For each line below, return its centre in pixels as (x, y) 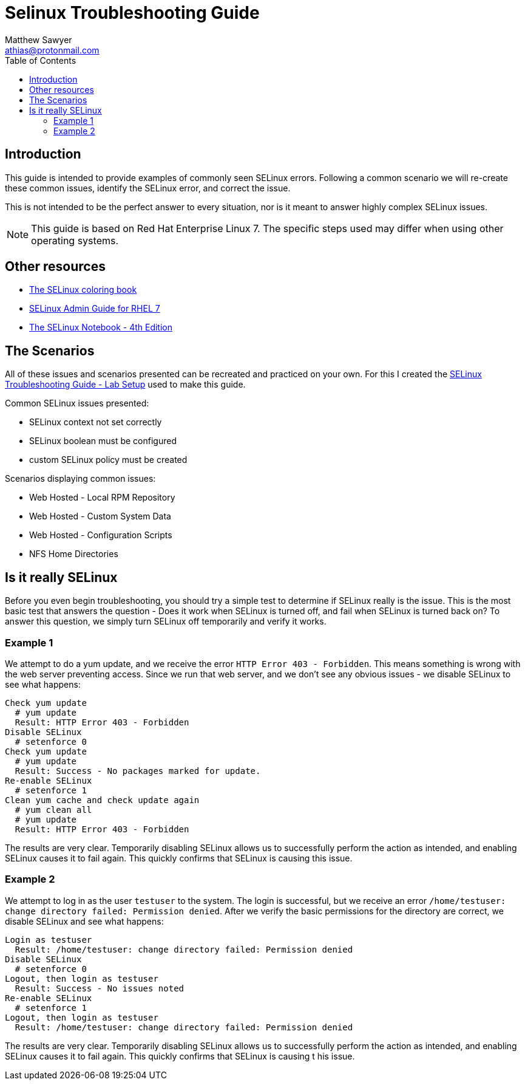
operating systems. (75, 240)
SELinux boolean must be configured (103, 441)
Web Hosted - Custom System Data (100, 516)
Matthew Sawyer (39, 39)
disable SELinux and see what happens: (84, 921)
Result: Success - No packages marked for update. (138, 771)
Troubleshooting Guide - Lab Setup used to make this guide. (125, 385)
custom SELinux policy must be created (108, 460)
